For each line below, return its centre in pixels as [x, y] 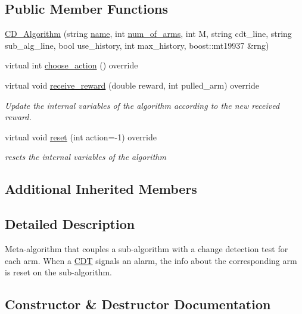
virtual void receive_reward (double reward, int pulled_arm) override [132, 85]
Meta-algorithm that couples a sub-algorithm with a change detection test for [147, 248]
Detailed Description [70, 224]
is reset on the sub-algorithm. [58, 272]
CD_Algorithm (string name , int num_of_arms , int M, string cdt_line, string [148, 34]
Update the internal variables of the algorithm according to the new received [142, 105]
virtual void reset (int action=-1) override [81, 136]
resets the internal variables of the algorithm [85, 157]
